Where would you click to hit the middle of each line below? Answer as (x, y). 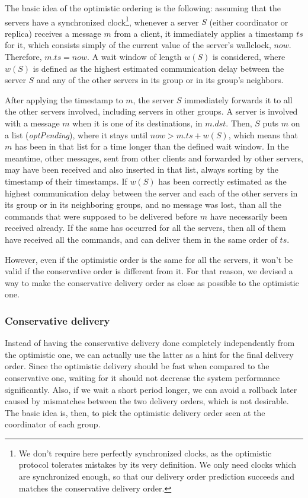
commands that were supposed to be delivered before (101, 216)
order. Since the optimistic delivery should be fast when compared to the (137, 366)
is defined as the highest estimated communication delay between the (158, 68)
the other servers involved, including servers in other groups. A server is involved (151, 111)
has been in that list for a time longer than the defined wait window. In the (152, 146)
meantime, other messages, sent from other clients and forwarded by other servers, (154, 158)
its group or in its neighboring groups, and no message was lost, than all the (143, 204)
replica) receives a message (53, 33)
